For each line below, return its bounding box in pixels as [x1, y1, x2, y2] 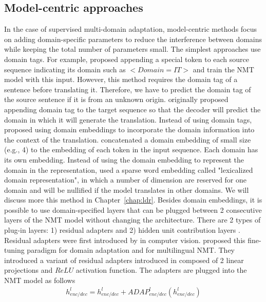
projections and [4, 265, 53, 275]
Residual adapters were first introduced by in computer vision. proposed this [4, 234, 245, 245]
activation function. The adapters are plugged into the [75, 265, 247, 275]
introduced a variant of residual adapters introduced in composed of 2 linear [4, 254, 244, 265]
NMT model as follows [4, 275, 75, 286]
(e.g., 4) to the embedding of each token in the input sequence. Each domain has [4, 144, 258, 155]
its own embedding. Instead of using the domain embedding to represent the [4, 154, 244, 165]
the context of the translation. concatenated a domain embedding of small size [4, 134, 251, 145]
